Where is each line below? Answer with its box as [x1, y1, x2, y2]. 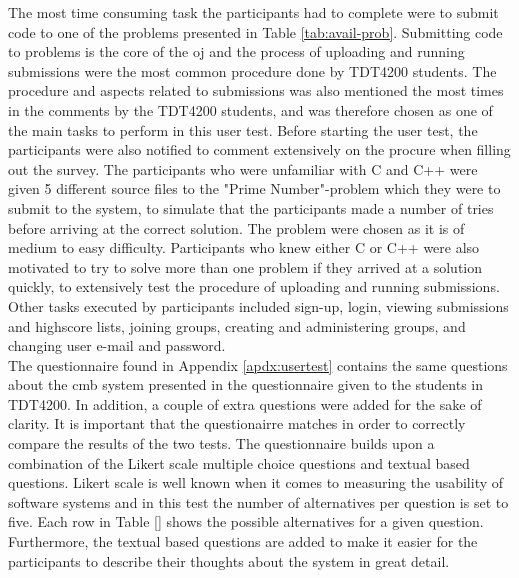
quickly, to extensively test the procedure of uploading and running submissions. [8, 276, 500, 297]
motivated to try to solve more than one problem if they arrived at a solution [8, 256, 483, 277]
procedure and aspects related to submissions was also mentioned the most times [8, 80, 504, 101]
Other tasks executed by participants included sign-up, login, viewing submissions [8, 295, 509, 316]
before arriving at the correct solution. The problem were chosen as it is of [8, 217, 465, 238]
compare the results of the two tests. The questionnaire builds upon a [8, 433, 435, 454]
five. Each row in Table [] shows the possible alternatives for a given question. [8, 511, 484, 532]
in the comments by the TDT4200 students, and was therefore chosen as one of [8, 99, 493, 120]
